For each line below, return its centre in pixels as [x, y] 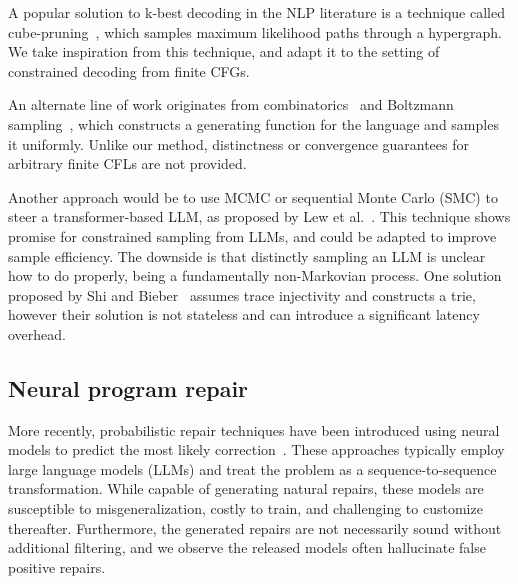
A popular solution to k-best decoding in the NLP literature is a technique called [256, 12]
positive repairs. [57, 566]
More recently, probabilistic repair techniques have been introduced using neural [254, 429]
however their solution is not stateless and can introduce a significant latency [244, 314]
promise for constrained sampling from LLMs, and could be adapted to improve [252, 235]
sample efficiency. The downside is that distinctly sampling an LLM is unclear [247, 255]
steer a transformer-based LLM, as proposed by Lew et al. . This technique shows [259, 216]
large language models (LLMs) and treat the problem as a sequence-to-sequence [252, 468]
